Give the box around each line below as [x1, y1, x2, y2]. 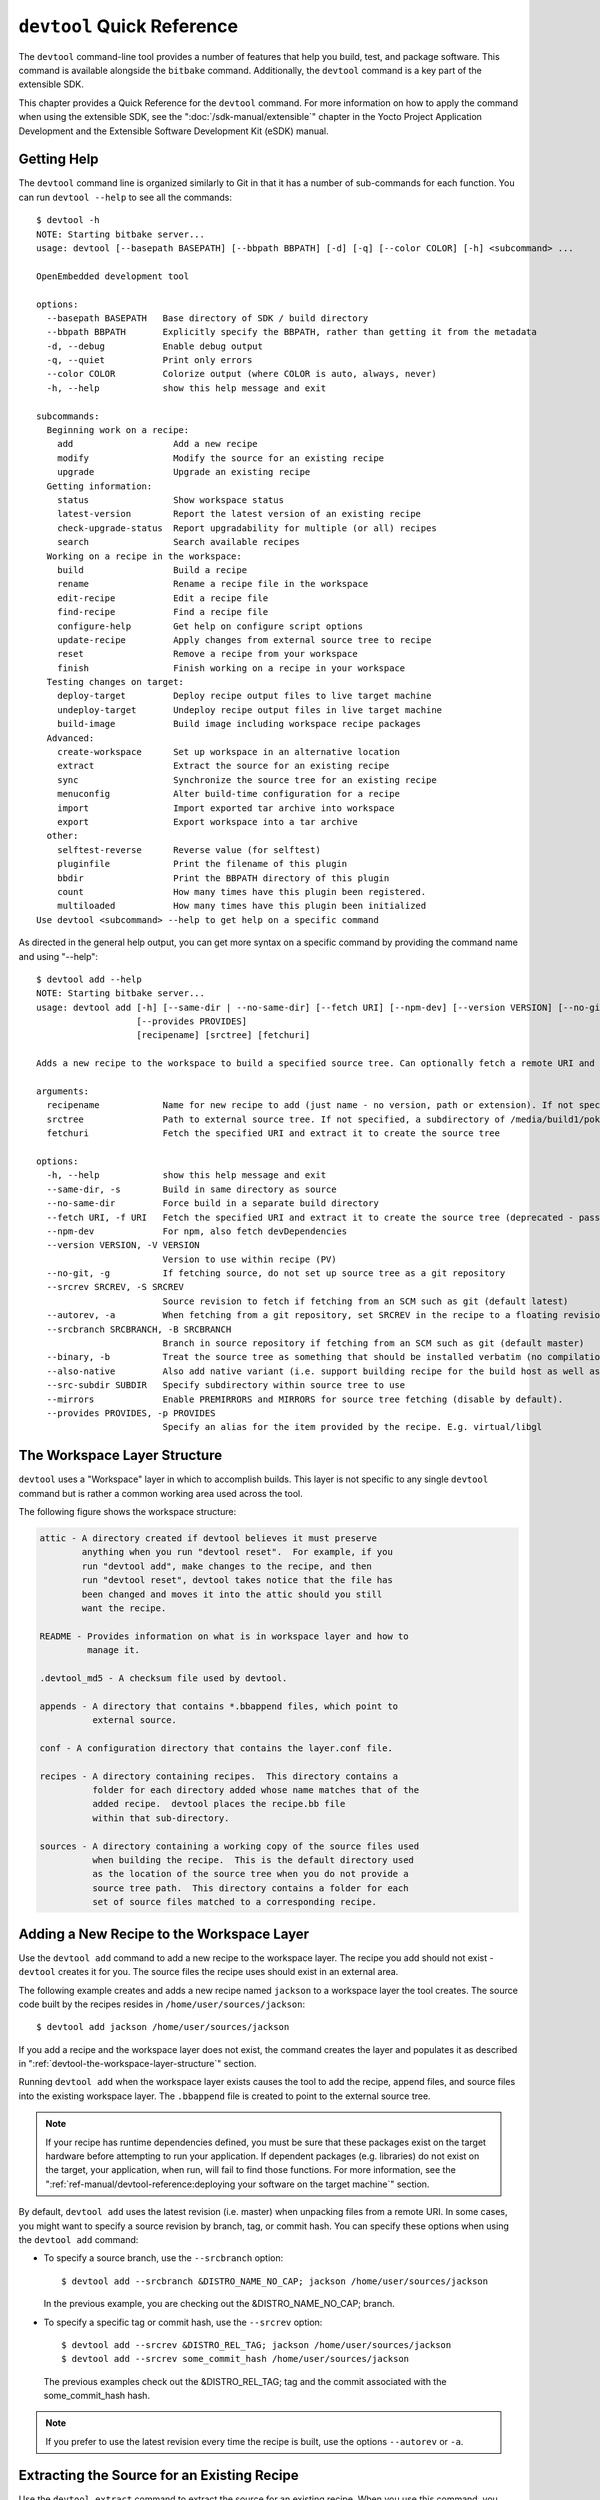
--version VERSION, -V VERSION [46, 1240, 200, 1251]
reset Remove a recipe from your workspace [56, 648, 359, 660]
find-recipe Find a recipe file [56, 606, 269, 618]
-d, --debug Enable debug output [46, 340, 264, 352]
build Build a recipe [56, 564, 248, 575]
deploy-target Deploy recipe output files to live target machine [56, 690, 432, 702]
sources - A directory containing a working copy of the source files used [39, 1840, 420, 1852]
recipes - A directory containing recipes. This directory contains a [39, 1770, 399, 1782]
